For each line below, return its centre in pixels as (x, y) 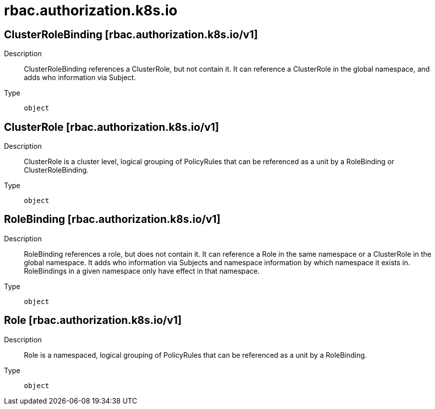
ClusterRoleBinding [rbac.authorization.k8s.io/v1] (131, 34)
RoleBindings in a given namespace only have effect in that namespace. (142, 271)
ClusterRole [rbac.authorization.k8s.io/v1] (112, 127)
